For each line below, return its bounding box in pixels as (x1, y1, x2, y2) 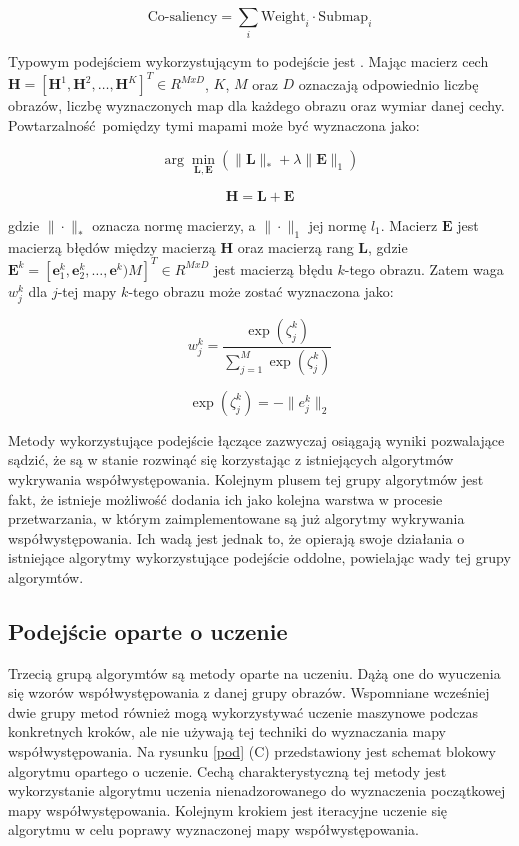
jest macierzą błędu (214, 258, 333, 279)
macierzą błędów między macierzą (8, 236, 216, 257)
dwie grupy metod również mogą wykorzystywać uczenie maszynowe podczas (8, 701, 479, 722)
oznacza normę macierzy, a (92, 214, 256, 235)
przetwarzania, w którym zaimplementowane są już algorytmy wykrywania (8, 508, 465, 529)
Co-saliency (147, 10, 218, 24)
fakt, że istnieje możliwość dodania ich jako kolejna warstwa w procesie (8, 488, 443, 509)
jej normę (308, 214, 367, 235)
